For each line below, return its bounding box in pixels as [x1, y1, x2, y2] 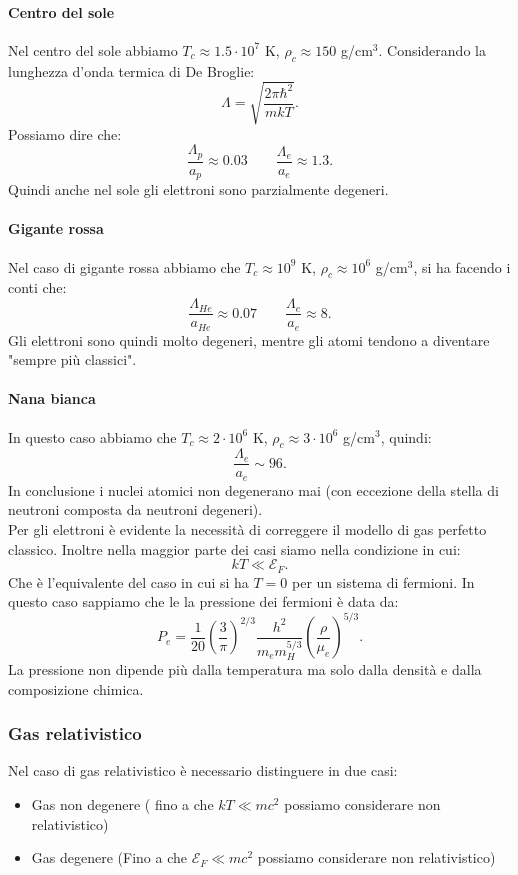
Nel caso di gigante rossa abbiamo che [8, 256, 241, 277]
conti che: [8, 277, 67, 298]
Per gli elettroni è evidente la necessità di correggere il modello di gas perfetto [8, 519, 487, 540]
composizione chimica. [8, 678, 144, 699]
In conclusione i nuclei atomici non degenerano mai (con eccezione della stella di [8, 479, 499, 500]
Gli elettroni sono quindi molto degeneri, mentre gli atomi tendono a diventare [8, 329, 490, 350]
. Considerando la [378, 39, 486, 60]
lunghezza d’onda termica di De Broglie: [8, 60, 255, 81]
